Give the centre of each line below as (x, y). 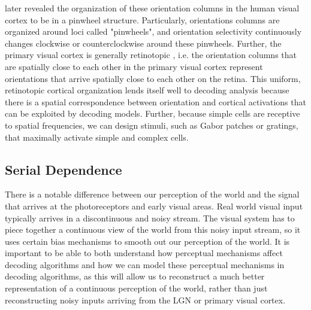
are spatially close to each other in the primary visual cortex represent (134, 66)
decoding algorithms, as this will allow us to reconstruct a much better (135, 276)
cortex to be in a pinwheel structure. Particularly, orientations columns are (142, 19)
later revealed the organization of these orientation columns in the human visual (152, 8)
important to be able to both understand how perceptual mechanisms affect (144, 253)
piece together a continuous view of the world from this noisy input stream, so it (153, 230)
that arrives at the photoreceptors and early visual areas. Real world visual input (154, 206)
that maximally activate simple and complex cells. (97, 137)
